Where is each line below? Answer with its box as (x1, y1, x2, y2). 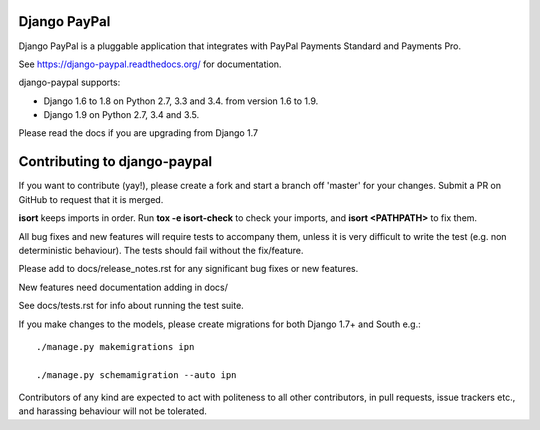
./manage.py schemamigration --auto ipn (36, 369, 237, 380)
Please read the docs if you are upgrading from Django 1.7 (18, 127, 259, 139)
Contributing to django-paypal (18, 153, 213, 170)
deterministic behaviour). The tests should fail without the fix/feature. (18, 244, 304, 256)
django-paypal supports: (18, 76, 121, 89)
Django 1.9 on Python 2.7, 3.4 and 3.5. (43, 109, 200, 121)
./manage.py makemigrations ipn (36, 341, 195, 352)
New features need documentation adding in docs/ (18, 281, 229, 293)
